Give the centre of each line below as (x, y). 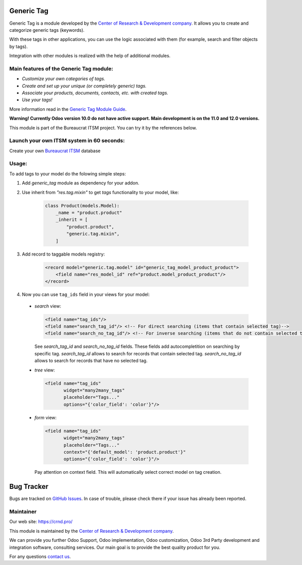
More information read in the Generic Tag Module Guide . (68, 109)
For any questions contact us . (40, 556)
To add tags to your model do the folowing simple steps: (67, 173)
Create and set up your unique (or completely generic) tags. (84, 86)
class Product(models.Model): (82, 206)
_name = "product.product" (89, 212)
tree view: (45, 370)
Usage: (18, 164)
